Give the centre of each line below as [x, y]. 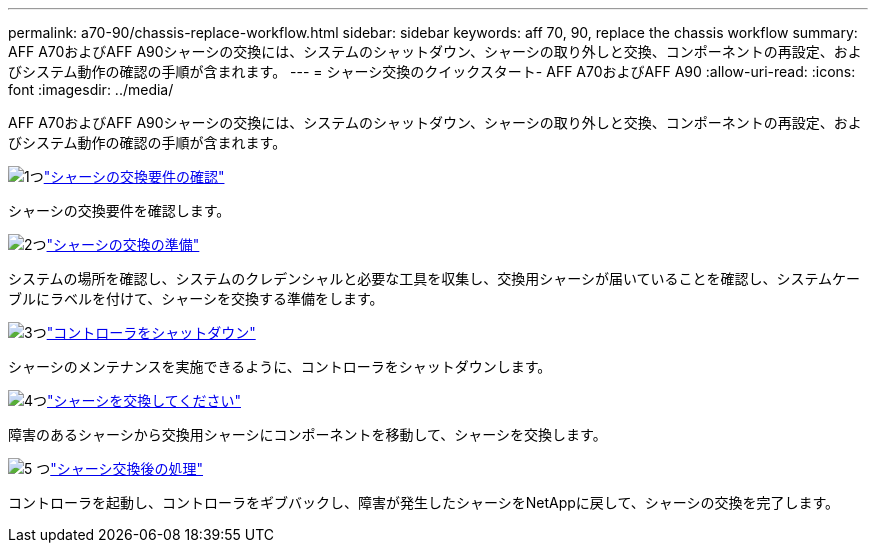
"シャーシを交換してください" [144, 400]
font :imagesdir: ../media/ [91, 89]
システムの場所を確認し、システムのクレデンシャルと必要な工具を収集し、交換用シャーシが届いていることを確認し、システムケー [434, 278]
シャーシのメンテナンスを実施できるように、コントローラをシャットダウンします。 [280, 366]
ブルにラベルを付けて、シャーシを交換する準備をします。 [196, 298]
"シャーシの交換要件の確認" [134, 176]
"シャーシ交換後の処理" [127, 468]
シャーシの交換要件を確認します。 [119, 210]
